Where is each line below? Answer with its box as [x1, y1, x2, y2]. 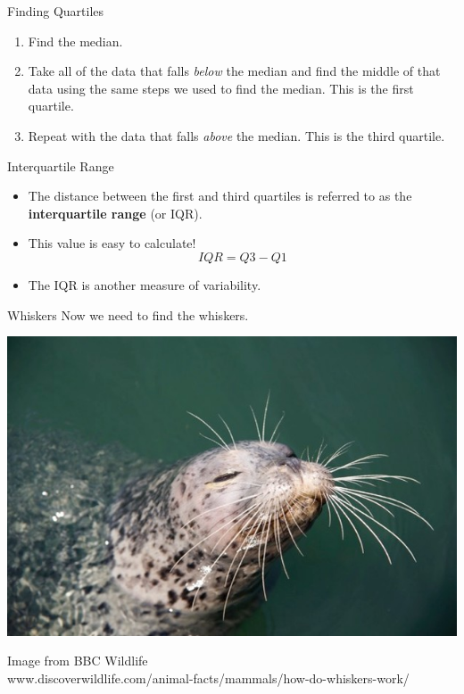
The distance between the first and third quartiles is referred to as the [28, 186, 412, 205]
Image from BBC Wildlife [7, 651, 148, 670]
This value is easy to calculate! [28, 234, 196, 252]
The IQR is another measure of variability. [28, 275, 261, 293]
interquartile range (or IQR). [28, 203, 203, 222]
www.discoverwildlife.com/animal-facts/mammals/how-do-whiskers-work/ [7, 669, 410, 688]
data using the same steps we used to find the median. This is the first [28, 78, 414, 97]
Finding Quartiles [7, 2, 104, 20]
